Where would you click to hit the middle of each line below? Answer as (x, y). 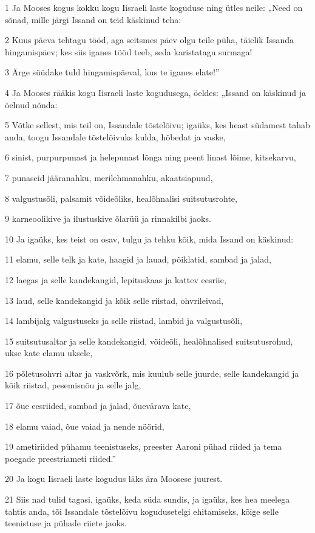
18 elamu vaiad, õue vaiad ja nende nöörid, (85, 426)
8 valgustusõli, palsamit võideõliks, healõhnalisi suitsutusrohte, (121, 198)
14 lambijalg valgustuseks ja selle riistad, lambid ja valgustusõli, (124, 321)
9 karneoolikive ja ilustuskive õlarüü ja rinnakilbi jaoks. (108, 218)
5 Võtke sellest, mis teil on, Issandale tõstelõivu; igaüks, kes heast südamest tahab (157, 125)
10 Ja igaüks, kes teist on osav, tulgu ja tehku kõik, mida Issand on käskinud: (149, 239)
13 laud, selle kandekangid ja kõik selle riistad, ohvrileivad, (114, 300)
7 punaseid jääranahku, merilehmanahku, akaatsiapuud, (109, 177)
